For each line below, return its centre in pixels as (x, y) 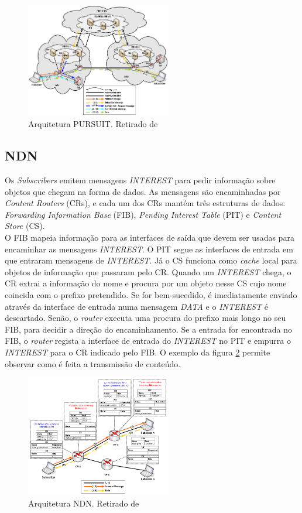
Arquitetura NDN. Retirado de (84, 503)
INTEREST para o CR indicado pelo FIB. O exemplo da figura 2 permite (138, 352)
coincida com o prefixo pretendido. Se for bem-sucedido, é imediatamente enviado (151, 295)
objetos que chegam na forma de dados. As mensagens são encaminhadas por (143, 191)
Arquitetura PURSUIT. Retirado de (93, 124)
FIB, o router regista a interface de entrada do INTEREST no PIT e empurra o (148, 341)
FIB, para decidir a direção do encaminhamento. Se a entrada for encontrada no (149, 329)
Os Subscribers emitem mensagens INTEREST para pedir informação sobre (140, 180)
